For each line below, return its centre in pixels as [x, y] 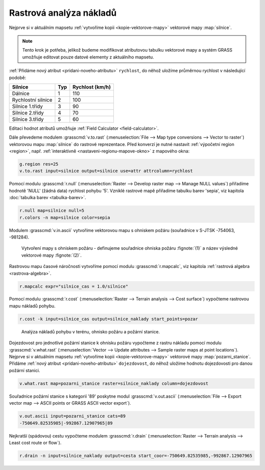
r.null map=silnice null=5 [52, 211]
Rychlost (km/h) [92, 87]
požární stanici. [25, 370]
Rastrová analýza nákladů [63, 13]
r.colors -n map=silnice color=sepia [65, 217]
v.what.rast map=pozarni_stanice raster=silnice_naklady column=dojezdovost [114, 383]
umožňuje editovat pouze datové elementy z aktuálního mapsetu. [88, 57]
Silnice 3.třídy [28, 119]
